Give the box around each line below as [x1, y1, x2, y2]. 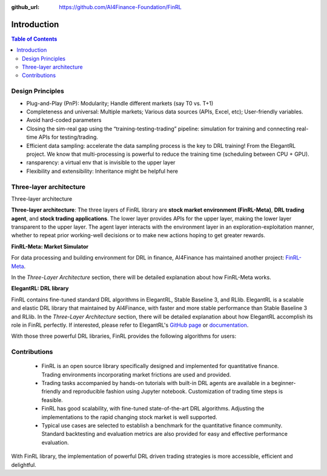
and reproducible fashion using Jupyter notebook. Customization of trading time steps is [62, 388, 283, 395]
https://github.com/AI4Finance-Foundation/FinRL [59, 4, 182, 10]
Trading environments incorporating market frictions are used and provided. [41, 370, 231, 378]
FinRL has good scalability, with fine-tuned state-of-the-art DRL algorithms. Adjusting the [41, 405, 265, 412]
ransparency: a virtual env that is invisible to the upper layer [26, 159, 176, 166]
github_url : [11, 4, 39, 10]
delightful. [11, 461, 36, 468]
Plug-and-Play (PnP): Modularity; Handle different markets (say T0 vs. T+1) [26, 99, 214, 107]
